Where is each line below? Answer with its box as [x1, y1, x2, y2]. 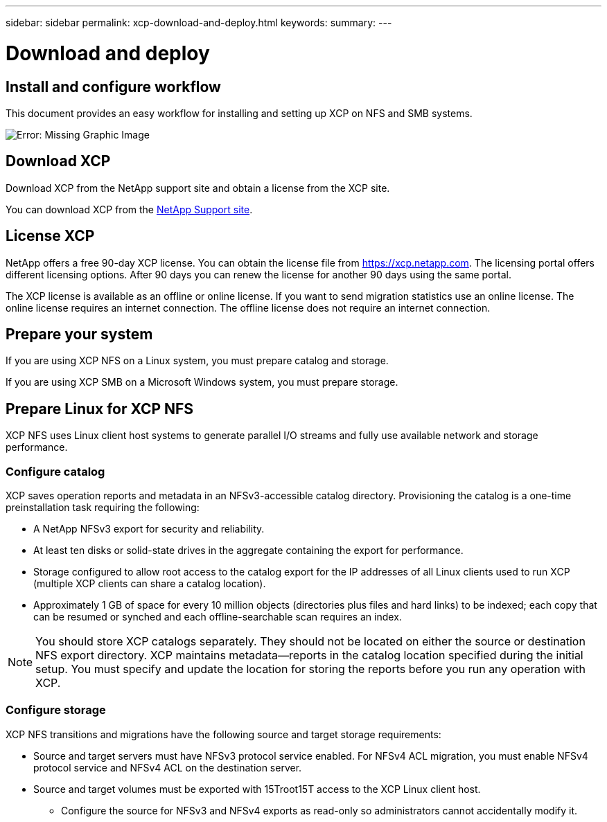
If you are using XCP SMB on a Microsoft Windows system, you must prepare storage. [6, 376, 398, 388]
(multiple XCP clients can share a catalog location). [33, 578, 266, 590]
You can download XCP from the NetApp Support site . [6, 203, 253, 215]
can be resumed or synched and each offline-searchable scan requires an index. [33, 611, 402, 623]
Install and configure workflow [6, 78, 221, 96]
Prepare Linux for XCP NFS [6, 400, 194, 418]
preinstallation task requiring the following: [6, 501, 200, 514]
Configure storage [6, 703, 106, 717]
